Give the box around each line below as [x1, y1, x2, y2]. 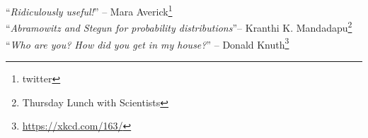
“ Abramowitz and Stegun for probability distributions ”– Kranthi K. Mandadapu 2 [6, 18, 352, 35]
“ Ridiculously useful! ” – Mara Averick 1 [6, 2, 173, 18]
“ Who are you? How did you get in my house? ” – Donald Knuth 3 [6, 34, 289, 51]
